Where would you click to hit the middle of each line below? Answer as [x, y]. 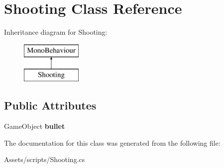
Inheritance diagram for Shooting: [56, 32]
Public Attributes [50, 105]
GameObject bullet [35, 126]
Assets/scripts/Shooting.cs [45, 159]
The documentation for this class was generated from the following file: [112, 142]
